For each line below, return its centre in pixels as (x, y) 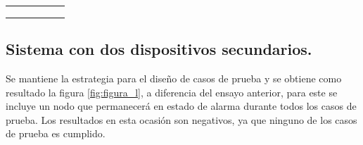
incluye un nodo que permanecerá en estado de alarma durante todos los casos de (181, 106)
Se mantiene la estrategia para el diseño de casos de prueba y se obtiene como (174, 78)
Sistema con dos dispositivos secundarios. (159, 49)
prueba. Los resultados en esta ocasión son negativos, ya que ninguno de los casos (181, 119)
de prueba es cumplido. (56, 133)
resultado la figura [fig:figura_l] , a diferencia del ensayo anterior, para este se (172, 92)
